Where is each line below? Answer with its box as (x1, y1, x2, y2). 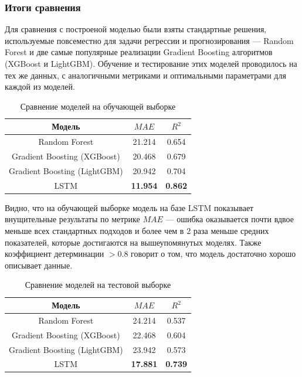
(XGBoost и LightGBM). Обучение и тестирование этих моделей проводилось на (5, 57, 297, 69)
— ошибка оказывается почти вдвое (165, 213, 294, 225)
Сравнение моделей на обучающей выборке (20, 100, 176, 112)
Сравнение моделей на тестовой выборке (25, 278, 171, 291)
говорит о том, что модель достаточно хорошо (131, 247, 296, 260)
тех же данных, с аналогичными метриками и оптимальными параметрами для (5, 69, 286, 81)
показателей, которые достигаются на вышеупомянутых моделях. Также (5, 236, 262, 248)
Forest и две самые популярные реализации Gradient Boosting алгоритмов (5, 46, 273, 58)
